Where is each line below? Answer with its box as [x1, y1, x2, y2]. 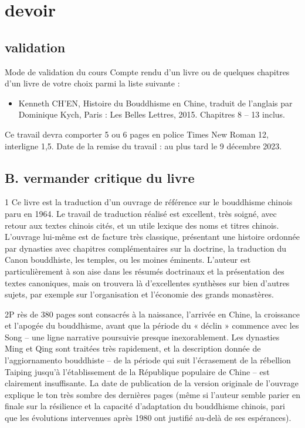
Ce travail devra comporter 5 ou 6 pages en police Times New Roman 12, [5, 128, 269, 140]
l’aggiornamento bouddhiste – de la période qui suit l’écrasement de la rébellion [5, 354, 291, 366]
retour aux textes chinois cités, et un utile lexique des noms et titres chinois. [5, 219, 279, 231]
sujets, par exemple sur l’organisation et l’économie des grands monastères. [5, 288, 274, 300]
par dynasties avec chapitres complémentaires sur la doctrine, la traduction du [5, 242, 287, 254]
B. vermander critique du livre [5, 168, 195, 186]
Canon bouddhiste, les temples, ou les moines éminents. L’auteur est [5, 253, 251, 266]
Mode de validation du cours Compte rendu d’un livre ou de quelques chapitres [5, 65, 290, 78]
